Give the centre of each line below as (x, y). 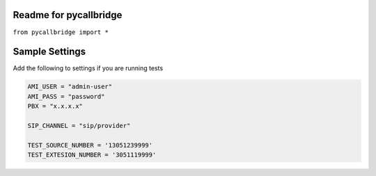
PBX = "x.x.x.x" (55, 106)
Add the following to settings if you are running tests (88, 68)
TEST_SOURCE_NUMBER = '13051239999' (90, 145)
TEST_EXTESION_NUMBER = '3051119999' (92, 155)
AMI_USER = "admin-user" (70, 87)
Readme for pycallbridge (68, 15)
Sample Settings (49, 52)
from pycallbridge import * (61, 32)
